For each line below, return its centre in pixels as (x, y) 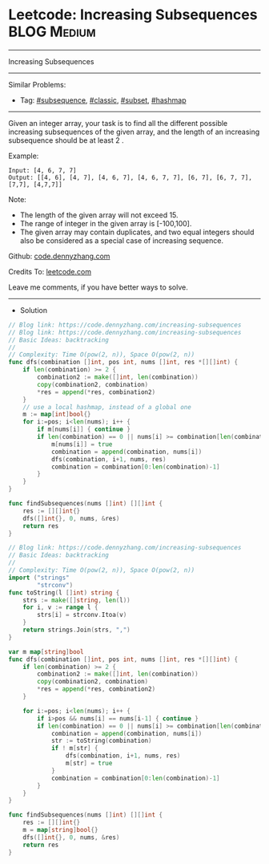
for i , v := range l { (60, 607)
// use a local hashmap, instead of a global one (107, 407)
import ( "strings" (39, 578)
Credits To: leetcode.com (50, 271)
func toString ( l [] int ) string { (64, 592)
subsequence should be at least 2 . (66, 140)
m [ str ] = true (89, 764)
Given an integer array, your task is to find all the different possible (118, 123)
